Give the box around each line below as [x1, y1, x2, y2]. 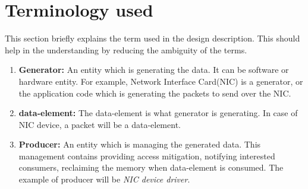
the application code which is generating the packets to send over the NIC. [18, 87, 291, 99]
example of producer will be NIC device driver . [18, 173, 190, 185]
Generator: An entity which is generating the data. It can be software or [18, 63, 289, 76]
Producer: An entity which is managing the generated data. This [18, 138, 261, 150]
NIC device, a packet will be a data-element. [18, 118, 181, 130]
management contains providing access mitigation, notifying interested [18, 149, 275, 162]
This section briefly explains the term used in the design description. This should [5, 32, 300, 44]
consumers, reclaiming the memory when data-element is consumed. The [18, 161, 284, 174]
